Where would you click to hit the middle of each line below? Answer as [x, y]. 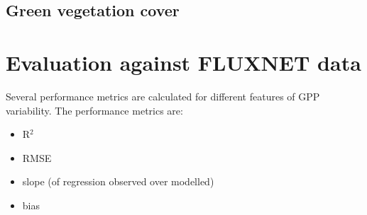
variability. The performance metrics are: [94, 110]
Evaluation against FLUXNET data [183, 62]
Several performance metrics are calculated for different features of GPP [163, 96]
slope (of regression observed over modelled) [118, 181]
